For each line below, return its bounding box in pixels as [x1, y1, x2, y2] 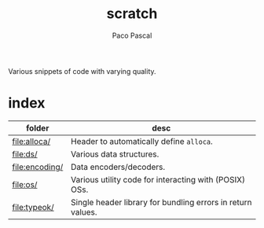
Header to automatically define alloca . [70, 135, 214, 146]
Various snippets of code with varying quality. [8, 66, 156, 75]
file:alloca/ [12, 135, 51, 146]
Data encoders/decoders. [70, 161, 166, 172]
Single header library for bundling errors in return [70, 197, 252, 208]
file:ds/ [12, 149, 38, 160]
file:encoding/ [12, 161, 64, 172]
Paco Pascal [112, 31, 152, 40]
